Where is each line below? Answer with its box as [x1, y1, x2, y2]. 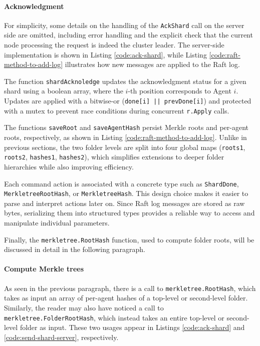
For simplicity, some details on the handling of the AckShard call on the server [4, 19, 244, 30]
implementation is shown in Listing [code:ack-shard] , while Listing [4, 49, 207, 59]
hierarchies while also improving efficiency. [4, 161, 134, 171]
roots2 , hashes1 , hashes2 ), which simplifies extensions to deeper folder [4, 151, 224, 162]
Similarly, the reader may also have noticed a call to [4, 302, 164, 312]
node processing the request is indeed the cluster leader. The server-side [4, 39, 224, 50]
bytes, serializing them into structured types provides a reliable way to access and [4, 207, 255, 218]
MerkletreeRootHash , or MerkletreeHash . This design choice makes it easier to [4, 188, 248, 198]
